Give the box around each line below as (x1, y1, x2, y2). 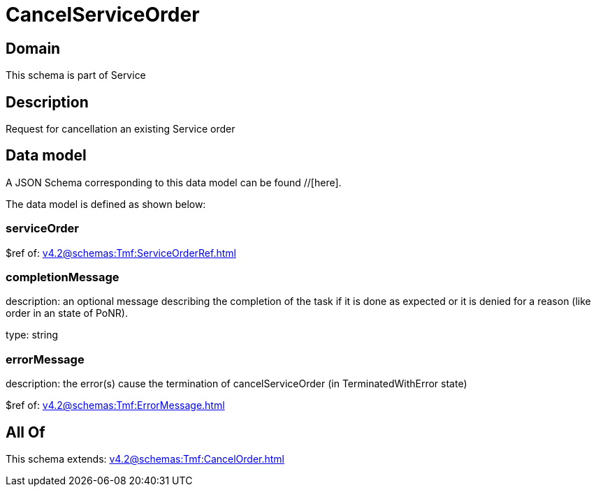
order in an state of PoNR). (6, 307, 128, 320)
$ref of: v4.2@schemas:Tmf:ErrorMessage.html (6, 399, 225, 412)
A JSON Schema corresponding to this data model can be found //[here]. (6, 176, 342, 188)
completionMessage (6, 269, 119, 284)
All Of (6, 423, 45, 441)
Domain (6, 39, 61, 57)
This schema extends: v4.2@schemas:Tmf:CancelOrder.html (6, 452, 284, 465)
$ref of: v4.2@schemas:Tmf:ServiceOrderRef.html (6, 246, 236, 259)
